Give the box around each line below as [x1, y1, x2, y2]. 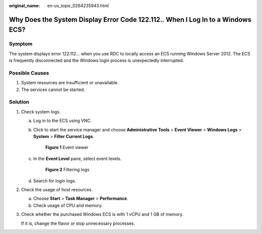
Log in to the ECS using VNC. [33, 118, 92, 124]
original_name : [9, 3, 40, 8]
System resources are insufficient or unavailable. [21, 80, 119, 86]
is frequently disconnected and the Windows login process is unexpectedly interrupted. [9, 57, 184, 63]
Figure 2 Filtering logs [45, 167, 90, 173]
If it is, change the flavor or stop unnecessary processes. [21, 220, 135, 226]
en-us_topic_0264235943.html [47, 3, 109, 8]
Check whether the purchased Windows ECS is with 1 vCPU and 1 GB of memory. [21, 212, 184, 217]
